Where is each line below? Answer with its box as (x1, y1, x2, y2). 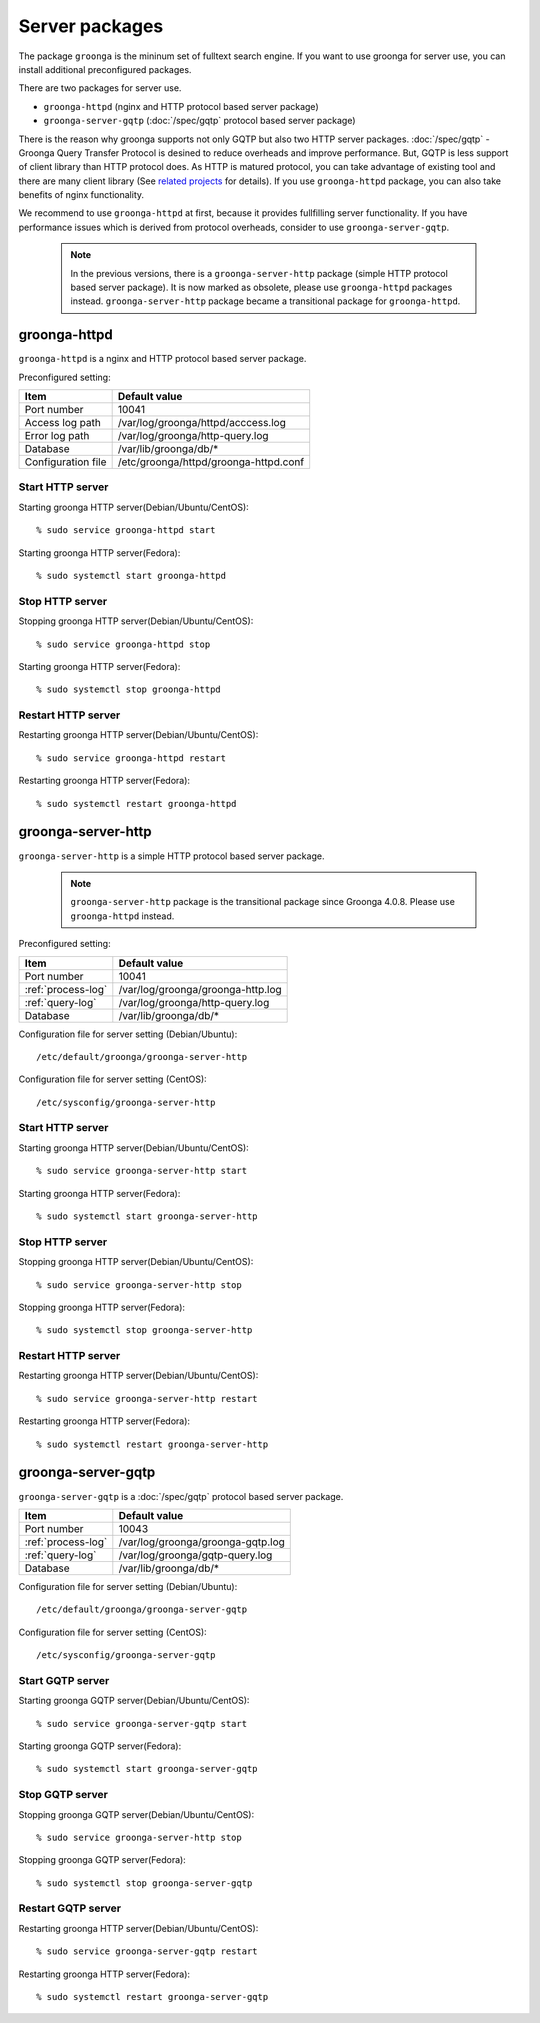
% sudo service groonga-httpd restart (36, 752, 227, 764)
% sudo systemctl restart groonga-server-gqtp (36, 1991, 269, 2003)
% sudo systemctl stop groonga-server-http (36, 1325, 253, 1336)
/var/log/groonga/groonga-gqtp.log (118, 1535, 285, 1549)
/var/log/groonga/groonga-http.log (118, 982, 282, 996)
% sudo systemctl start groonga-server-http (36, 1210, 259, 1222)
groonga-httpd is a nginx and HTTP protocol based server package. (18, 353, 307, 365)
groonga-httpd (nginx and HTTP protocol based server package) (43, 100, 319, 112)
